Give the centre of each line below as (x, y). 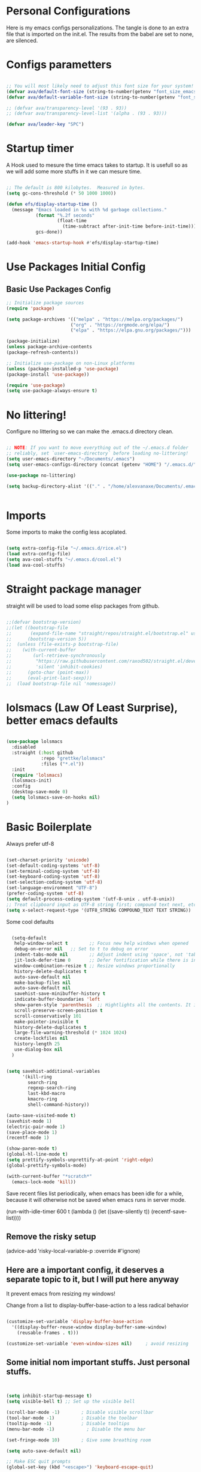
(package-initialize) (33, 341)
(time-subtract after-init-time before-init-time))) (130, 226)
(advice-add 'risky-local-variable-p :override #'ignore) (73, 1251)
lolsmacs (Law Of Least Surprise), (92, 707)
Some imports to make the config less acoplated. (67, 532)
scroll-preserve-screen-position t (58, 1010)
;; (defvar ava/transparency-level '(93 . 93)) (67, 108)
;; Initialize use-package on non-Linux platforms (71, 363)
